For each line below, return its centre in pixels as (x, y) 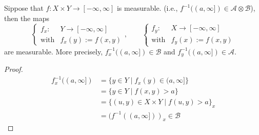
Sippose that (24, 8)
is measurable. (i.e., (147, 8)
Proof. (14, 69)
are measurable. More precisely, (54, 51)
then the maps (27, 18)
